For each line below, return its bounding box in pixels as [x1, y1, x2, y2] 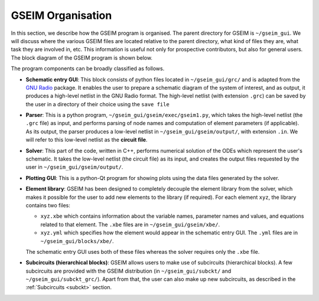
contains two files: [25, 201, 71, 209]
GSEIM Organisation [11, 9, 112, 22]
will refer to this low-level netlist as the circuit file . [25, 136, 148, 143]
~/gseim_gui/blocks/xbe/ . [40, 237, 114, 244]
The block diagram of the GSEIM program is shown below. [11, 54, 153, 61]
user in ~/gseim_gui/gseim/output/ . [25, 163, 123, 171]
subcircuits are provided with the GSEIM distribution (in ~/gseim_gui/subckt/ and [25, 267, 232, 274]
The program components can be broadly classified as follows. [11, 65, 165, 72]
